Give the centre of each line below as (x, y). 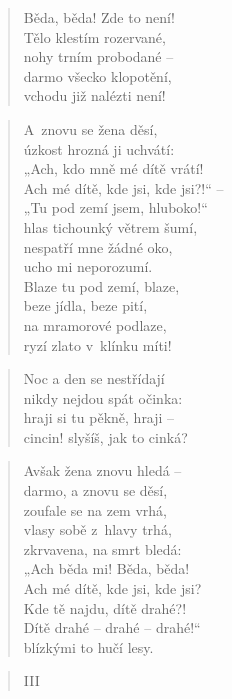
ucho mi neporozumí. (88, 266)
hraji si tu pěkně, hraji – (99, 417)
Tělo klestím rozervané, (94, 36)
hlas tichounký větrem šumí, (110, 226)
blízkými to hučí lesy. (88, 646)
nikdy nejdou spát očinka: (103, 397)
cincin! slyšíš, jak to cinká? (105, 436)
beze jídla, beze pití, (85, 305)
